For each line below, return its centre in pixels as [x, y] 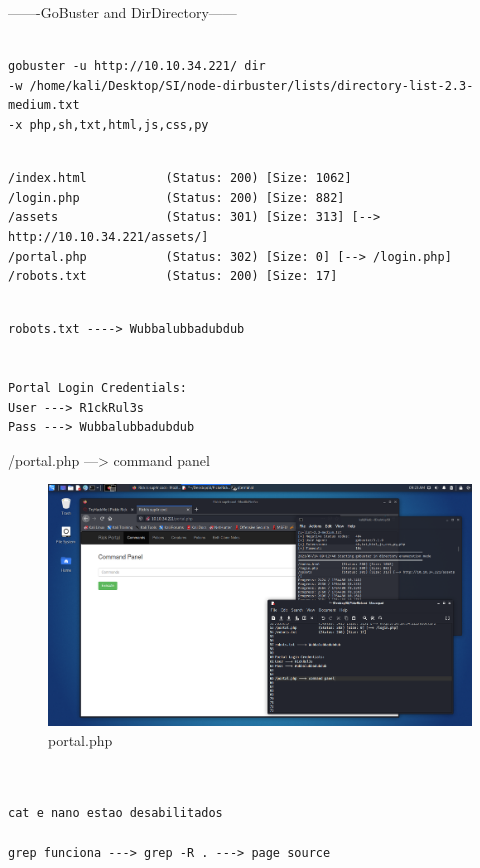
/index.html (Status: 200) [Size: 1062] [180, 178]
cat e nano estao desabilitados [115, 813]
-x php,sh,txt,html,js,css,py [108, 124]
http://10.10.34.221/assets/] [108, 236]
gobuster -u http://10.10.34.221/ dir [137, 66]
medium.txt [44, 105]
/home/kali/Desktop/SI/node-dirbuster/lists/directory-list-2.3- [251, 85]
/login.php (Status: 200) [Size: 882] [176, 197]
